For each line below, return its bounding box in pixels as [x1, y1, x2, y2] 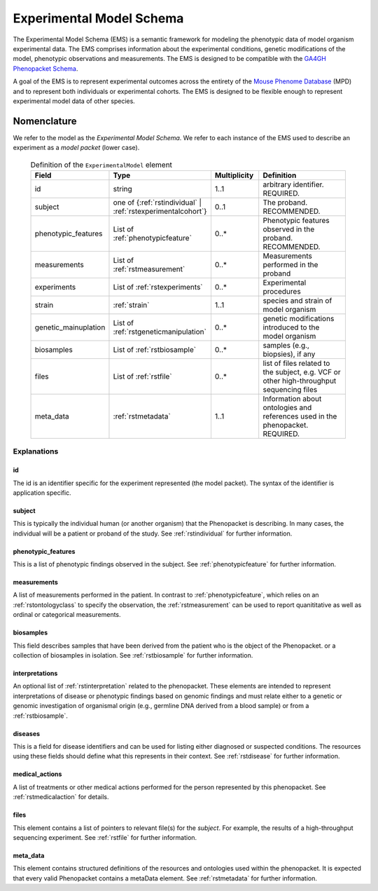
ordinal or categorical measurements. [13, 611, 122, 619]
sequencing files [262, 384, 318, 394]
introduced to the [262, 322, 320, 332]
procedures [262, 286, 301, 296]
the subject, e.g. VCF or [262, 367, 341, 376]
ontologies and [262, 402, 312, 412]
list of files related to [262, 358, 330, 368]
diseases [13, 729, 41, 737]
